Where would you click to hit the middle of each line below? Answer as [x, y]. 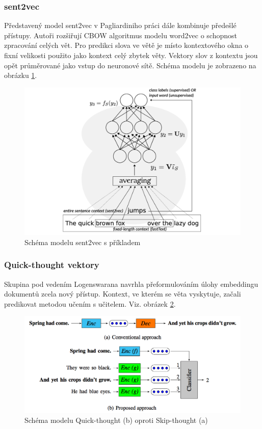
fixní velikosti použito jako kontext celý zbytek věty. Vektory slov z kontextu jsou [131, 55]
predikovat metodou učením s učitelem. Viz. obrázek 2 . [90, 303]
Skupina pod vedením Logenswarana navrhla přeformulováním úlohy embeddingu [131, 284]
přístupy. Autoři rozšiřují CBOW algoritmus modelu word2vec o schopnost [121, 35]
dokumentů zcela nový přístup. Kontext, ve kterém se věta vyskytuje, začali [123, 294]
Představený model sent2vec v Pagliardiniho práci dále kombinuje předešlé [120, 25]
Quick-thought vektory [52, 265]
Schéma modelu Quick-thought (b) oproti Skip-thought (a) [116, 420]
